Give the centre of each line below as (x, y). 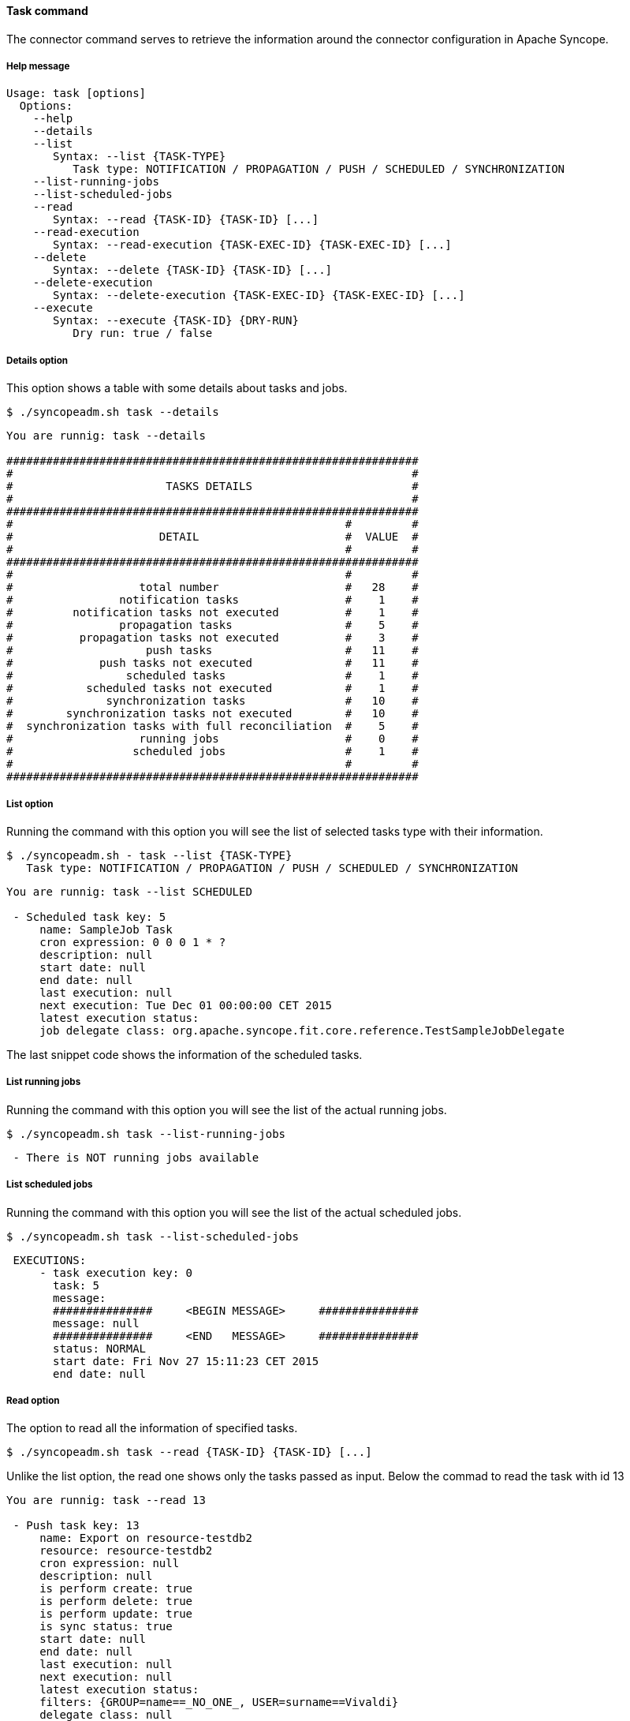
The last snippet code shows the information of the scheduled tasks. (185, 1054)
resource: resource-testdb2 (126, 1551)
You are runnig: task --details (106, 436)
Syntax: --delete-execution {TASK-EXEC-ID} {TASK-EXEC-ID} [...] (259, 296)
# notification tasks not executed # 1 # (212, 613)
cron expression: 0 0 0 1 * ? (133, 942)
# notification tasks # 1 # (212, 600)
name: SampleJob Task (106, 929)
